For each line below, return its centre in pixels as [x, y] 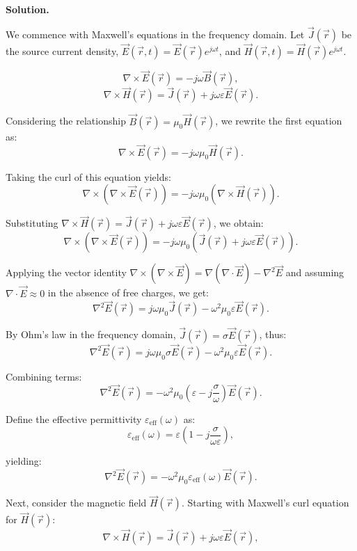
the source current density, [62, 51]
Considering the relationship [66, 121]
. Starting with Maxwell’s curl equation [265, 503]
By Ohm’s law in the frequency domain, [91, 334]
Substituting [32, 223]
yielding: [24, 461]
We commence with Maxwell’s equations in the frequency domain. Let [155, 34]
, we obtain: [238, 223]
